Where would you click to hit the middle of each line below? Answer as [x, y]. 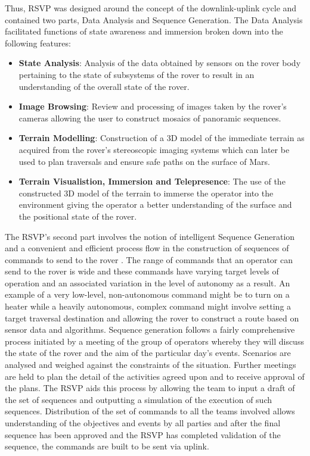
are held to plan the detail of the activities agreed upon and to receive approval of [155, 376]
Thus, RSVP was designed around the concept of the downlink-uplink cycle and [151, 8]
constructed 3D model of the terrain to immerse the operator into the [146, 193]
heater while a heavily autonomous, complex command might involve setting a [148, 306]
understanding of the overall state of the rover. [104, 86]
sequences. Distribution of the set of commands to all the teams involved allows [150, 411]
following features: [38, 43]
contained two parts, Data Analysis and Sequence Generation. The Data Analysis [154, 19]
